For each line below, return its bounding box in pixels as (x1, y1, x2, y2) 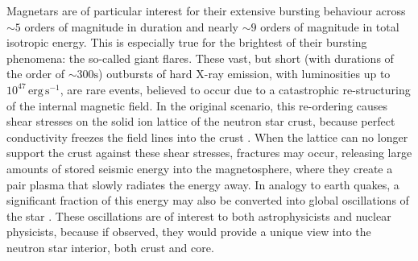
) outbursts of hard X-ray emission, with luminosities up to (98, 65, 391, 82)
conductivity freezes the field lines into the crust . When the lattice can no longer (6, 128, 408, 145)
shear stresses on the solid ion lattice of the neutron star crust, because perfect (6, 113, 395, 130)
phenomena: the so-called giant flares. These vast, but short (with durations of (6, 49, 394, 66)
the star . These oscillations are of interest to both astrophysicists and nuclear (6, 207, 391, 224)
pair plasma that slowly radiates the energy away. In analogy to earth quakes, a (6, 176, 399, 193)
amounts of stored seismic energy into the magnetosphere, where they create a (6, 159, 393, 176)
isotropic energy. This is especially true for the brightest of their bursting (6, 34, 367, 51)
